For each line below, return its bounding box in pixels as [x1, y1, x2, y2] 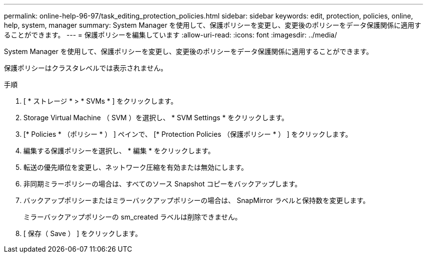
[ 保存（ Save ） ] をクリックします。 [23, 229, 142, 238]
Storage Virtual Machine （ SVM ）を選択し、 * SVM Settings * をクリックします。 [23, 113, 289, 122]
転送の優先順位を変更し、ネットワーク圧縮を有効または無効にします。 [23, 163, 248, 171]
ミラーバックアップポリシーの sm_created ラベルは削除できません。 [23, 213, 242, 221]
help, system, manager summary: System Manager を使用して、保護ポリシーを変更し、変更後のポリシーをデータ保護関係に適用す [4, 21, 421, 29]
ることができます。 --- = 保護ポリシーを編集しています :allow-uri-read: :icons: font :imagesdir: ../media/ [4, 31, 337, 39]
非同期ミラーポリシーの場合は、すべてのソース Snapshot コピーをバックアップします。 [23, 180, 302, 188]
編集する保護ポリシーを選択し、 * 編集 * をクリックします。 [23, 147, 215, 155]
